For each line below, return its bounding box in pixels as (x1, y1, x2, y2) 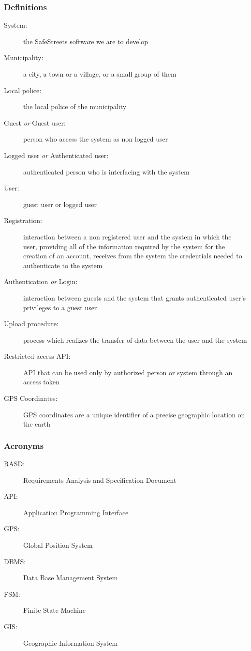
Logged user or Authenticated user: (4, 150, 109, 160)
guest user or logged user (23, 199, 97, 209)
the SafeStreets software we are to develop (23, 36, 148, 46)
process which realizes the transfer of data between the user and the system (23, 334, 247, 345)
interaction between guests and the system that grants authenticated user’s (23, 292, 246, 302)
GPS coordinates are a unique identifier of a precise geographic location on (23, 409, 245, 419)
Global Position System (23, 540, 93, 550)
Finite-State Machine (23, 605, 86, 615)
